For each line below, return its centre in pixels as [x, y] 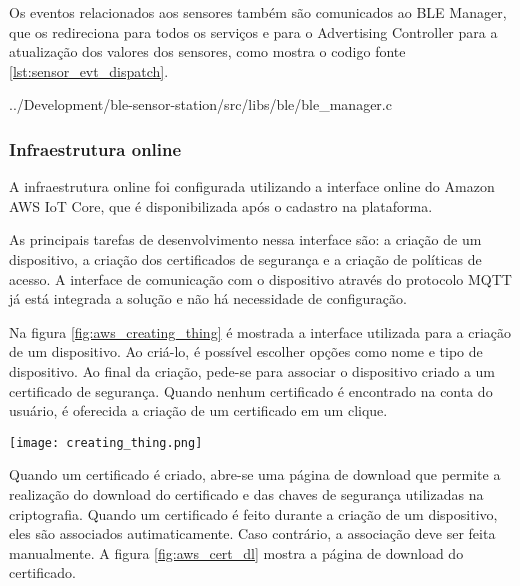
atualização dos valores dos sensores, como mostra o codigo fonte [207, 51]
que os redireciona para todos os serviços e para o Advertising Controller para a [253, 31]
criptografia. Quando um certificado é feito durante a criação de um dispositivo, [253, 513]
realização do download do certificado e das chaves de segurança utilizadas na [246, 493]
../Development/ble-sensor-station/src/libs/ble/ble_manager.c [200, 104]
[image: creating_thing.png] [106, 442]
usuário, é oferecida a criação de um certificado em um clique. [198, 410]
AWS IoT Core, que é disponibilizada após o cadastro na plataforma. [221, 205]
